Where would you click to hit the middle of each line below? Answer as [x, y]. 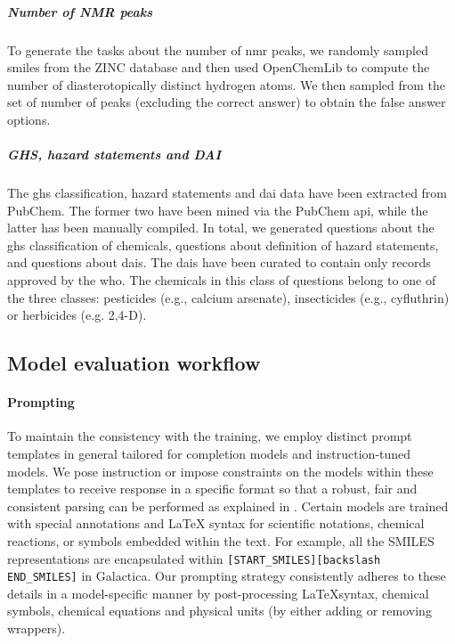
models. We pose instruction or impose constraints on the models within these [220, 471]
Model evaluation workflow [134, 363]
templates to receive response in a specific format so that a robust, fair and [212, 489]
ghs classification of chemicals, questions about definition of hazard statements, [223, 245]
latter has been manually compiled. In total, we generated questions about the [221, 228]
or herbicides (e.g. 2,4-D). [77, 315]
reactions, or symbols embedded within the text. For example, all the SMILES [221, 540]
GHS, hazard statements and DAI [114, 155]
